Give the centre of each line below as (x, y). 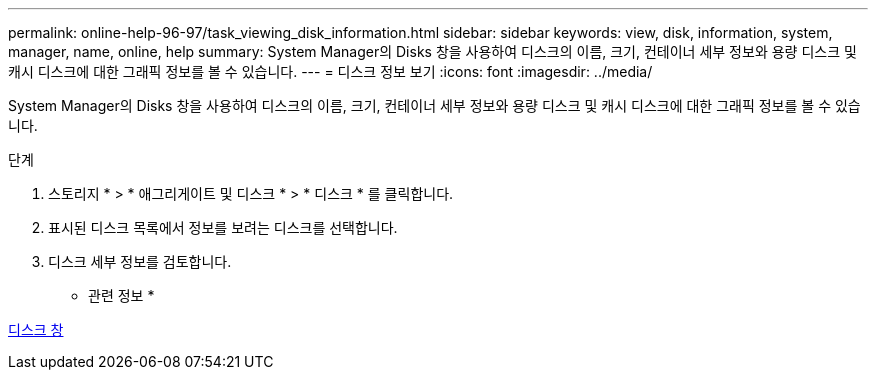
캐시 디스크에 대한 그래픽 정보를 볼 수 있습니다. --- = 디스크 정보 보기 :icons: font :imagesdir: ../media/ (330, 71)
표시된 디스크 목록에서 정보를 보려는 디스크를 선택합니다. (223, 227)
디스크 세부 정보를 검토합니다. (140, 261)
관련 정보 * (121, 295)
